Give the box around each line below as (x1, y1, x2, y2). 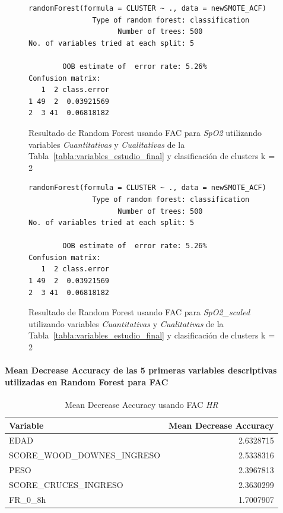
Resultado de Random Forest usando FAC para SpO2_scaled (28, 306, 250, 318)
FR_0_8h (9, 493, 46, 505)
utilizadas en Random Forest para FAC (5, 375, 168, 388)
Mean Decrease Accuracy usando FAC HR (65, 398, 218, 411)
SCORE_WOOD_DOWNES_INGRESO (9, 449, 161, 461)
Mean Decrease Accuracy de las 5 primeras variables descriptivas (5, 364, 277, 376)
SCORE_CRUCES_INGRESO (9, 478, 123, 490)
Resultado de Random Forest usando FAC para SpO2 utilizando (28, 126, 262, 138)
